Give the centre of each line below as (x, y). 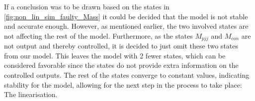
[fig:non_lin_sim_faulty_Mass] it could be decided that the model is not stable (126, 16)
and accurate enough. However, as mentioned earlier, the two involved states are (126, 26)
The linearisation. (31, 94)
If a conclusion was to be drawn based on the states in (87, 6)
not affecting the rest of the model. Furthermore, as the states (98, 35)
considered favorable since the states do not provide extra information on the (121, 65)
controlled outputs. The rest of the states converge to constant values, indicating (127, 75)
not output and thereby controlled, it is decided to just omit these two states (121, 46)
